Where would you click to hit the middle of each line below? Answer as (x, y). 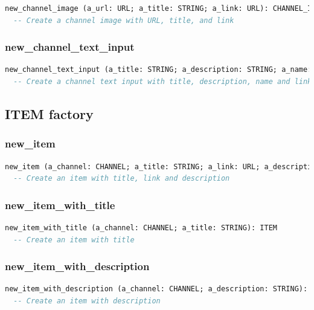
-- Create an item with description (87, 301)
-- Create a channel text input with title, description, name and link (163, 82)
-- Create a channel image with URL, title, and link (124, 20)
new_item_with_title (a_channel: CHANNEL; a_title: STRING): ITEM (141, 228)
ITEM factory (49, 113)
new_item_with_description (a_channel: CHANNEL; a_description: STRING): (156, 289)
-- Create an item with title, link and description (122, 179)
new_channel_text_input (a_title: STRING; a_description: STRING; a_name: (159, 70)
